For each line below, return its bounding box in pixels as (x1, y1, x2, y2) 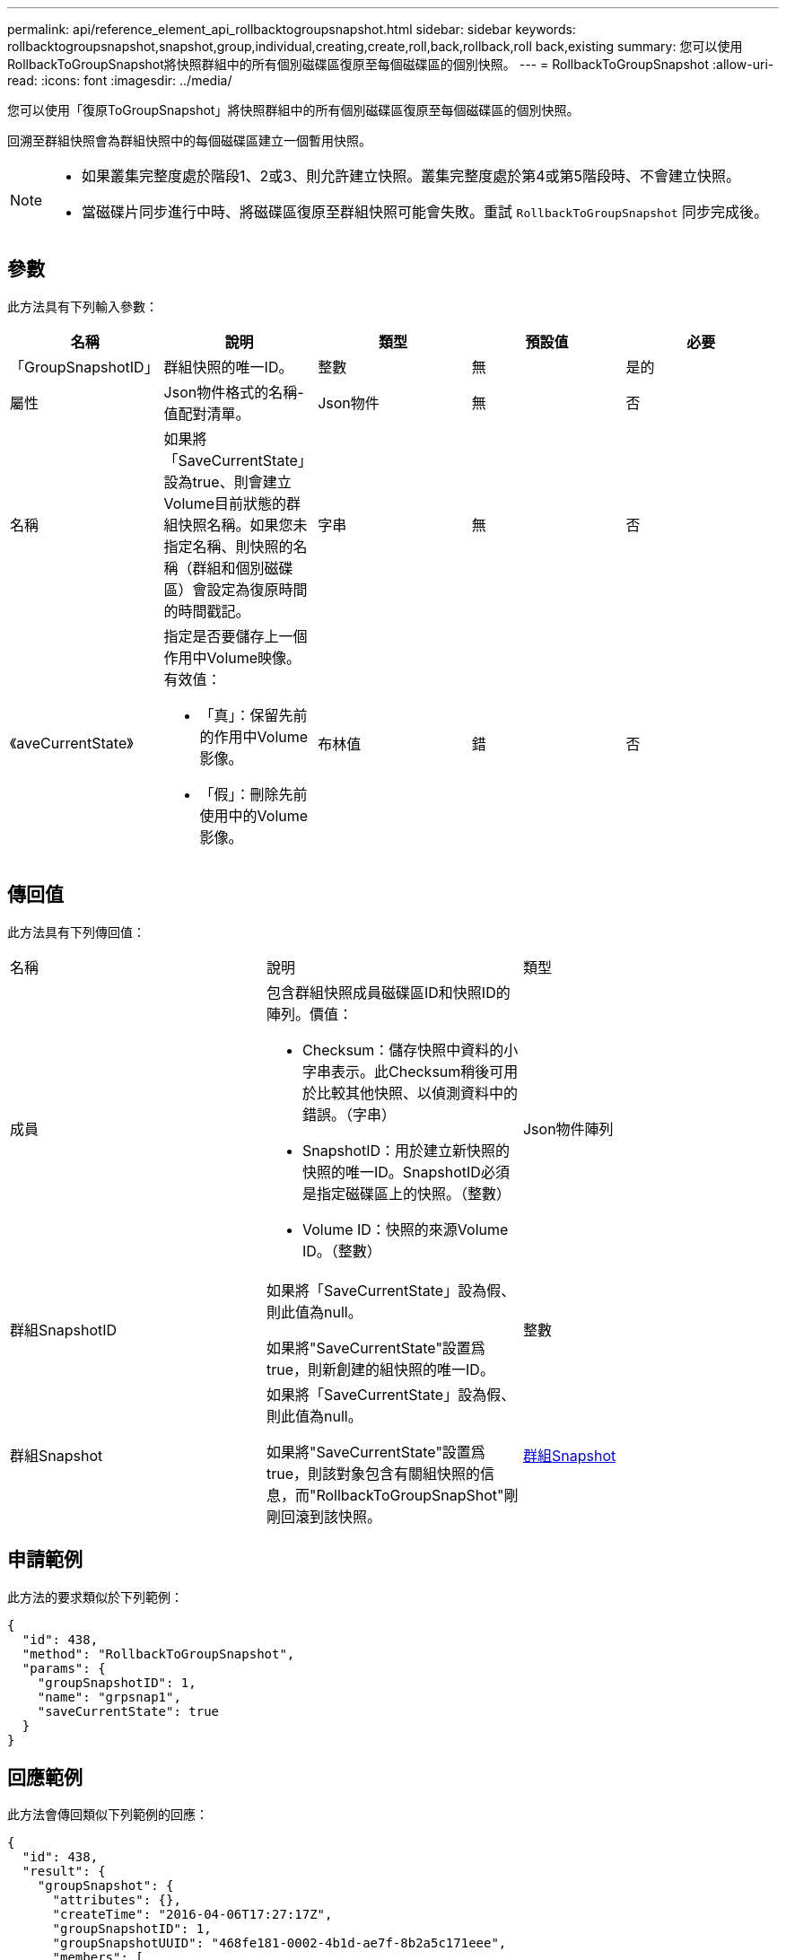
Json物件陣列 (522, 1119, 614, 1138)
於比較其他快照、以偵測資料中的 (301, 1083, 518, 1102)
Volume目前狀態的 (163, 494, 287, 512)
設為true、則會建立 (163, 472, 292, 491)
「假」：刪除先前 (199, 784, 308, 803)
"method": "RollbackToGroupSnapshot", (22, 1646, 295, 1661)
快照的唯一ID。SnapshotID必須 (301, 1162, 510, 1181)
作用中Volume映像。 (163, 648, 301, 667)
